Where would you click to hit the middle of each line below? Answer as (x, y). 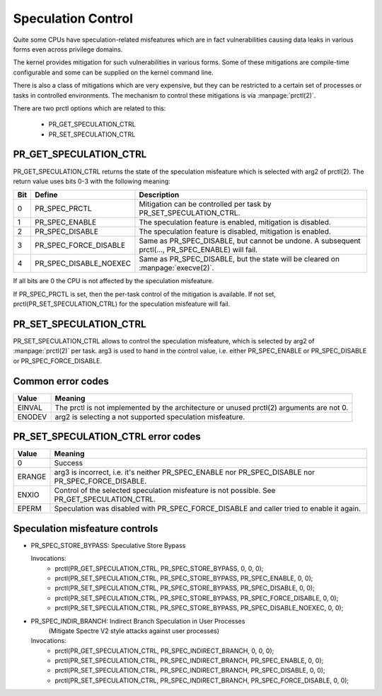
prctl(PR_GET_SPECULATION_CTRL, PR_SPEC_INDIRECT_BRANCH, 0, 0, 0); (164, 651)
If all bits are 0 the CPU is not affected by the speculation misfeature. (114, 281)
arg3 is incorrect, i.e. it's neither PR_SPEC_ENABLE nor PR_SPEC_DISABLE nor (184, 472)
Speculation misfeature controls (86, 529)
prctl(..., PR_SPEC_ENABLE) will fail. (198, 250)
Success (68, 463)
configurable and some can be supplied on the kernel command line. (113, 72)
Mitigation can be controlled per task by (205, 204)
